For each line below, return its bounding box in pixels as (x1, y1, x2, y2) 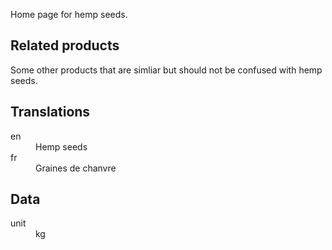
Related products (10, 37, 120, 54)
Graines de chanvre (35, 162, 117, 174)
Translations (10, 104, 91, 121)
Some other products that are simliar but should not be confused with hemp (10, 64, 323, 76)
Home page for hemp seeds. (10, 9, 128, 20)
